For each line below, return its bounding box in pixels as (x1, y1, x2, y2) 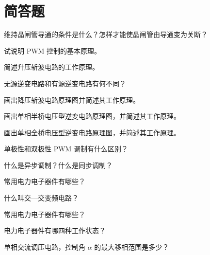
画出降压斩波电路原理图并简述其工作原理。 (4, 94, 140, 105)
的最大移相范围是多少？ (94, 241, 169, 252)
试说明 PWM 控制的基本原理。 (4, 45, 101, 55)
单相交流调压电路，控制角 (4, 241, 85, 252)
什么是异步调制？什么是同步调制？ (4, 160, 113, 170)
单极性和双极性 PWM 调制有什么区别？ (4, 144, 129, 154)
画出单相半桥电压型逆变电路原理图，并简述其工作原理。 (4, 111, 180, 121)
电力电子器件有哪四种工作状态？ (4, 225, 106, 236)
